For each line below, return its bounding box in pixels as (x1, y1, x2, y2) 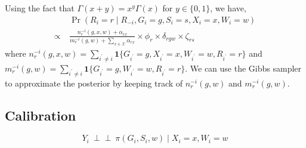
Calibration (5, 106, 76, 124)
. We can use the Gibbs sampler (185, 61, 302, 74)
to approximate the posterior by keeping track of (5, 76, 183, 89)
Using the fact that (5, 2, 75, 14)
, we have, (210, 2, 246, 14)
